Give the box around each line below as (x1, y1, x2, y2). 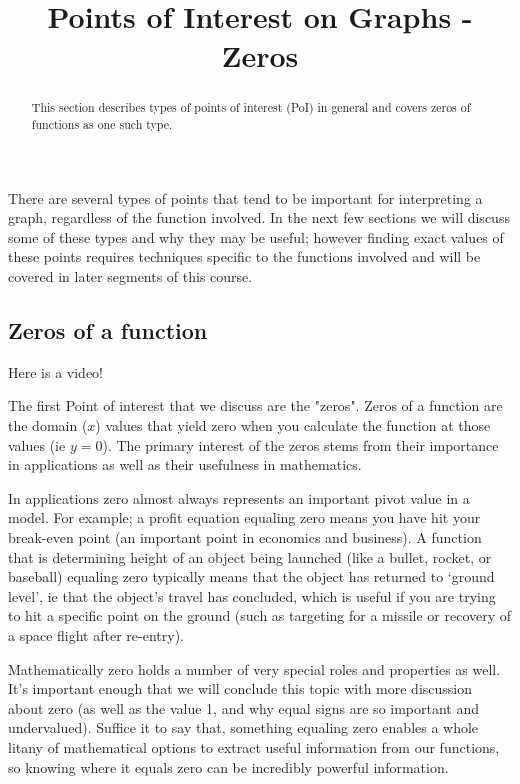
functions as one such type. (31, 116, 173, 133)
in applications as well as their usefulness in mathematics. (8, 454, 362, 475)
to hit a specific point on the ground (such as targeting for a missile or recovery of (8, 605, 512, 626)
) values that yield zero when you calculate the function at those (95, 415, 491, 436)
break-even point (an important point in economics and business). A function (8, 527, 482, 547)
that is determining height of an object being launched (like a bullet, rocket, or (8, 546, 492, 567)
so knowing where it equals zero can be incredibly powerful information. (8, 756, 449, 777)
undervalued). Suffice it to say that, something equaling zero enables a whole (8, 717, 479, 738)
